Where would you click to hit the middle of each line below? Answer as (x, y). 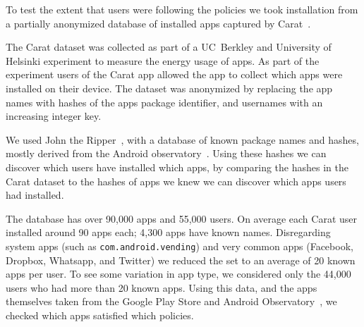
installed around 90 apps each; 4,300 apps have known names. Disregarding (168, 232)
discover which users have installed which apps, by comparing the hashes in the (177, 167)
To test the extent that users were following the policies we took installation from (182, 9)
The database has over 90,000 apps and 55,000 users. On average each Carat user (181, 218)
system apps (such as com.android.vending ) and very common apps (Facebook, (180, 246)
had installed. (35, 195)
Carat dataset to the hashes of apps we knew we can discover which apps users (176, 181)
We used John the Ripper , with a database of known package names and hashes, (182, 139)
